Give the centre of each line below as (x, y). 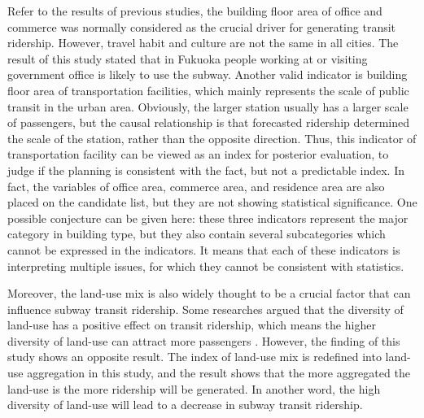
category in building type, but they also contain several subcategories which (197, 234)
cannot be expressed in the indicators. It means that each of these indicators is (204, 249)
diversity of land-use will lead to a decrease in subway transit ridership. (185, 405)
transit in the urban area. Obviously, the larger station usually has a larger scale (208, 106)
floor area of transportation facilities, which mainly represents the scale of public (208, 90)
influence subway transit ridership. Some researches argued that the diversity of (205, 309)
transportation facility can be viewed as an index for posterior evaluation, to (198, 154)
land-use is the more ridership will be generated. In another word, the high (194, 388)
